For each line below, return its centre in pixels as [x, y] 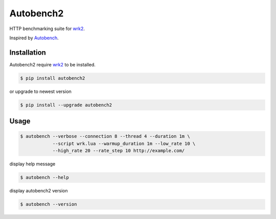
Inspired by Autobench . [34, 38]
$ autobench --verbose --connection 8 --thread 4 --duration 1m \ [105, 136]
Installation [28, 52]
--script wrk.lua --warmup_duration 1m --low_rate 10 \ [124, 143]
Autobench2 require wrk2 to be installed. [52, 64]
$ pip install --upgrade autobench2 [66, 105]
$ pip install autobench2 [53, 78]
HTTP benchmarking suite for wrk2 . [47, 29]
